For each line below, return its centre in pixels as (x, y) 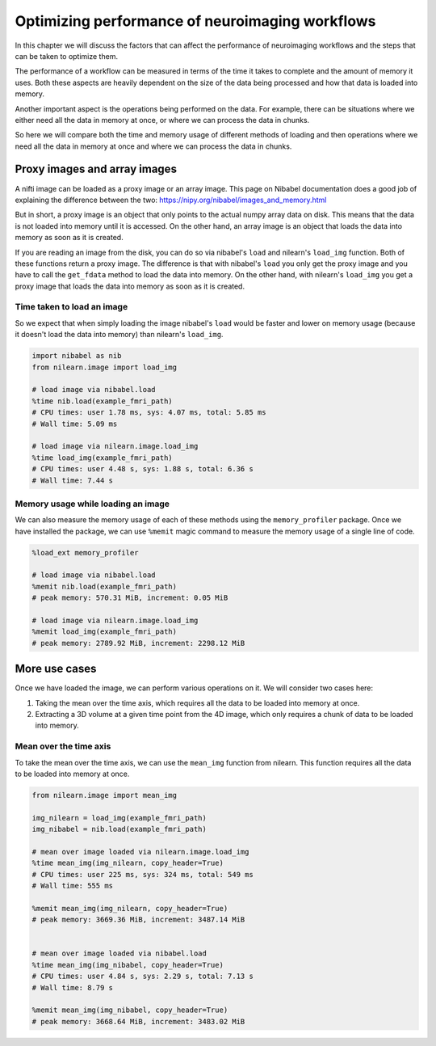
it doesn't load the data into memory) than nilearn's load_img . (119, 335)
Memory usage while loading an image (92, 504)
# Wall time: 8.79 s (72, 987)
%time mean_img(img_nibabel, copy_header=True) (128, 965)
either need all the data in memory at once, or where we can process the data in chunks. (162, 120)
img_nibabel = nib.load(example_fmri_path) (119, 829)
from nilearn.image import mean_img (105, 795)
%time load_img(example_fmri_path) (102, 458)
